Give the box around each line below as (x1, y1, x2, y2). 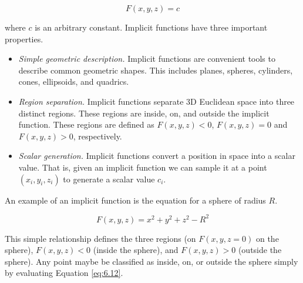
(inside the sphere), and (93, 244, 179, 256)
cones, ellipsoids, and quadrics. (18, 75, 129, 88)
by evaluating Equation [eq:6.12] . (5, 267, 123, 279)
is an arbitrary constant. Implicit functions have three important (35, 21, 268, 33)
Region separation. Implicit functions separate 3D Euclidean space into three (18, 95, 295, 107)
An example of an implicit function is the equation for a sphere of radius (5, 194, 266, 206)
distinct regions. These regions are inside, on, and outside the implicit (18, 106, 270, 119)
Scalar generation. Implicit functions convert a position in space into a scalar (18, 149, 295, 162)
